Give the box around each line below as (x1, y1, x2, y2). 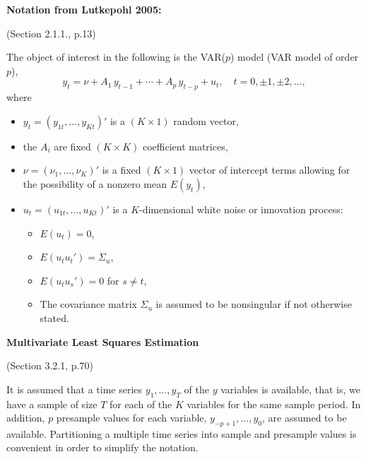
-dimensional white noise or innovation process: (139, 201, 343, 216)
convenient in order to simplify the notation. (6, 440, 199, 455)
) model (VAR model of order (230, 49, 359, 64)
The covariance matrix (40, 297, 137, 311)
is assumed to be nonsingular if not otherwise (155, 297, 352, 311)
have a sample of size (6, 396, 98, 411)
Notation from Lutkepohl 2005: (6, 2, 162, 16)
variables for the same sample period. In (187, 396, 361, 411)
